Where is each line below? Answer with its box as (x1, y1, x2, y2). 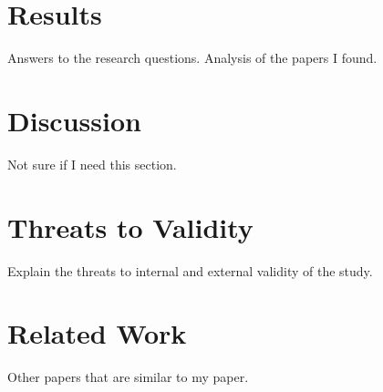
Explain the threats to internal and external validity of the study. (7, 261, 373, 280)
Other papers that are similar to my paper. (7, 367, 249, 387)
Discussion (7, 101, 141, 139)
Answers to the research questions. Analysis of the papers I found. (7, 48, 378, 67)
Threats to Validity (7, 208, 254, 245)
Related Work (7, 315, 187, 352)
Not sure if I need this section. (7, 154, 177, 173)
